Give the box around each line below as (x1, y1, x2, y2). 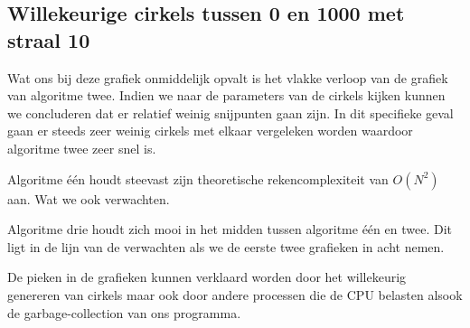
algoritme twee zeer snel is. (7, 138, 156, 157)
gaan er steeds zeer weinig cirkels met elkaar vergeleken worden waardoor (7, 121, 413, 140)
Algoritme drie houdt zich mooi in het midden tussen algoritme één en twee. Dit (7, 220, 452, 239)
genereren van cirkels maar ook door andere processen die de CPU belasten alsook (7, 285, 463, 304)
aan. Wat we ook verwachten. (7, 189, 170, 208)
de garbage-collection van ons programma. (7, 303, 241, 322)
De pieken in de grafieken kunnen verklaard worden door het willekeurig (7, 267, 407, 286)
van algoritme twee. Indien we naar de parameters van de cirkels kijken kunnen (7, 86, 446, 105)
